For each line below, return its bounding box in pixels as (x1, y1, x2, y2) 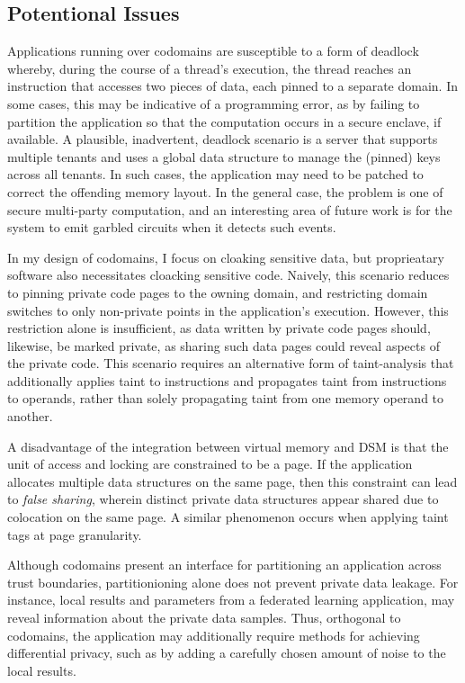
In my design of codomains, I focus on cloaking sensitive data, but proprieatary (7, 247, 444, 266)
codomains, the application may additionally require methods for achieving (7, 625, 420, 644)
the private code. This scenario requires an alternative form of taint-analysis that (7, 354, 454, 373)
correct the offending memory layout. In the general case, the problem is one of (7, 182, 443, 201)
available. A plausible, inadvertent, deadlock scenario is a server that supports (7, 130, 438, 148)
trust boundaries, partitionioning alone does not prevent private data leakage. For (7, 572, 459, 591)
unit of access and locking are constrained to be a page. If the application (7, 454, 413, 473)
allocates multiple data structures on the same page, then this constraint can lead (7, 472, 458, 490)
